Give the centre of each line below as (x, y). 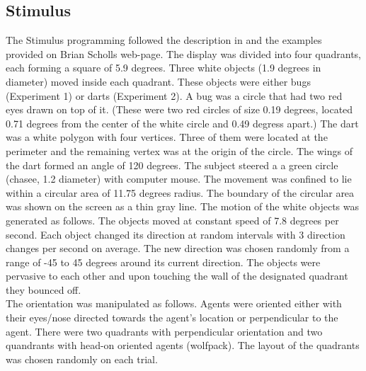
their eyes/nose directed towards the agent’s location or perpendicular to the (172, 318)
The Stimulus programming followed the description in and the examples (164, 40)
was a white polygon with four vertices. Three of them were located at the (167, 137)
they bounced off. (44, 289)
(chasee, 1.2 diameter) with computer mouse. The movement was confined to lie (179, 179)
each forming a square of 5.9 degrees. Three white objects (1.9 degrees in (164, 68)
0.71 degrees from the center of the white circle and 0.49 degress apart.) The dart (182, 123)
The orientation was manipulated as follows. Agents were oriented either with (174, 303)
